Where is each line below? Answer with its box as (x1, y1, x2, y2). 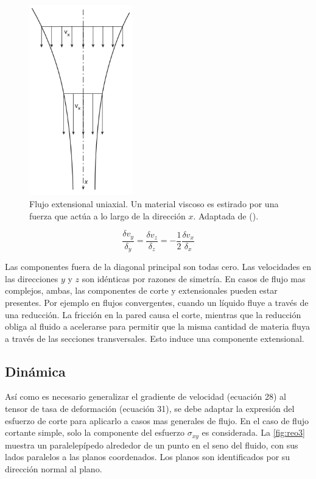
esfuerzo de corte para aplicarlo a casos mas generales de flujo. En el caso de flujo (5, 414, 309, 427)
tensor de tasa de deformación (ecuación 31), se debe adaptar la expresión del (5, 402, 295, 415)
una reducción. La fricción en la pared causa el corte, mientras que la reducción (5, 308, 301, 321)
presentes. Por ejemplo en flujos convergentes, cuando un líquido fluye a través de (5, 296, 309, 308)
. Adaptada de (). (193, 209, 259, 222)
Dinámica (5, 361, 66, 380)
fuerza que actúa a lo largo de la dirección (29, 209, 186, 222)
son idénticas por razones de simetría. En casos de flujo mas (82, 272, 306, 285)
